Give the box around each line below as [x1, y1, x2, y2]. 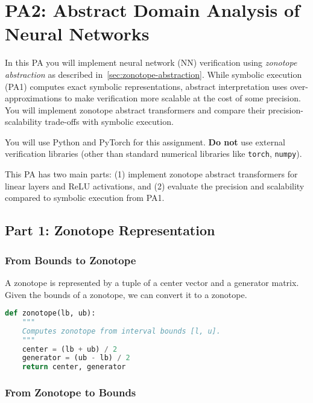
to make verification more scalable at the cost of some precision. [64, 92, 301, 104]
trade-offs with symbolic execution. [45, 115, 174, 128]
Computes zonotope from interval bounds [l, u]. [22, 326, 221, 335]
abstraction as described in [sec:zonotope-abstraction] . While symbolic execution [5, 68, 302, 80]
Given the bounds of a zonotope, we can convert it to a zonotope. [5, 288, 247, 300]
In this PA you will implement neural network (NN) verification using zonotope [5, 56, 297, 69]
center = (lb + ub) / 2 [22, 344, 118, 354]
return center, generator [22, 363, 126, 372]
